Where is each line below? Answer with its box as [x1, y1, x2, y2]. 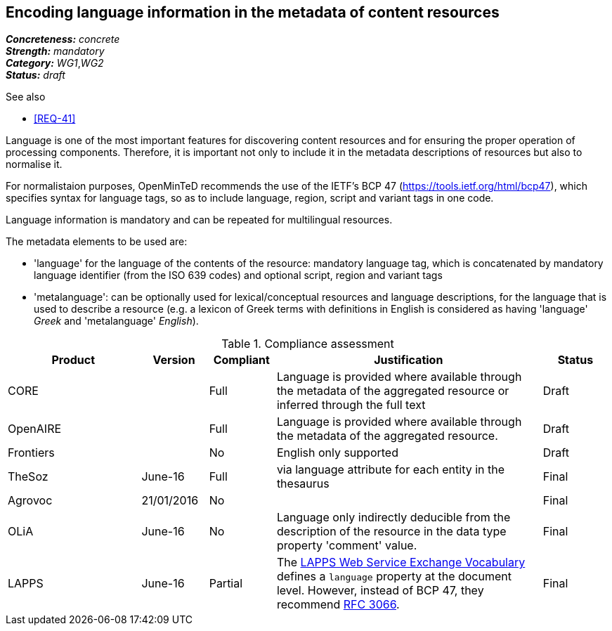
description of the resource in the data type [276, 524, 507, 539]
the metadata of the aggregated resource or [276, 384, 509, 398]
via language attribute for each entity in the [276, 462, 505, 477]
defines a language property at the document [276, 569, 512, 584]
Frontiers [8, 445, 55, 460]
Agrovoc [8, 493, 53, 508]
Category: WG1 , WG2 [6, 57, 104, 70]
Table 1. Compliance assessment [221, 337, 394, 351]
